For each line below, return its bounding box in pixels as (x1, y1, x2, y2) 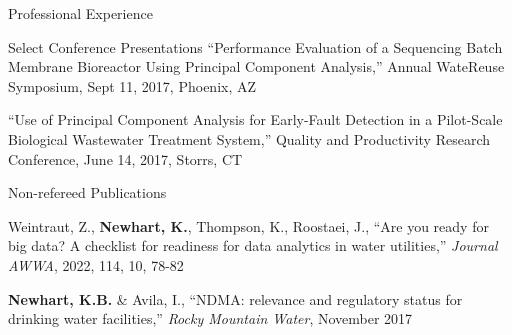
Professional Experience (8, 3, 153, 23)
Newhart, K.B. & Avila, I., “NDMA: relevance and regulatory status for (8, 288, 463, 309)
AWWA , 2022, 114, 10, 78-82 (8, 254, 184, 275)
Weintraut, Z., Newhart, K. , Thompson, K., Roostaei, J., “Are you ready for (8, 215, 489, 236)
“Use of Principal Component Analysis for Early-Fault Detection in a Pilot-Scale (8, 109, 503, 130)
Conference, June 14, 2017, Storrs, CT (8, 148, 243, 169)
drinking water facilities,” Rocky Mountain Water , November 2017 (8, 308, 413, 329)
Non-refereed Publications (8, 182, 167, 203)
